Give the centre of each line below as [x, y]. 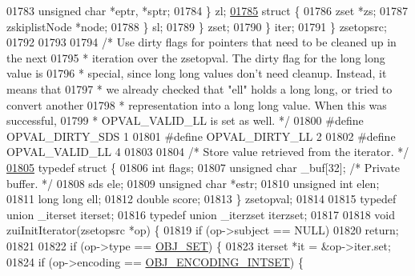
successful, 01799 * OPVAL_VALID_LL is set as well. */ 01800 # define [185, 120]
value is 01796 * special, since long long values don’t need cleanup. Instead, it [197, 73]
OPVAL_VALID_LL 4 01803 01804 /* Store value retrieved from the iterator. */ [208, 152]
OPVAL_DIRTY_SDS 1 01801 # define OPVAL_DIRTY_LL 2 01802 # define [201, 136]
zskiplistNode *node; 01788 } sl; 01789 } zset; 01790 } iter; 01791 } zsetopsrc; [197, 26]
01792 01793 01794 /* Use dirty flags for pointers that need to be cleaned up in [201, 42]
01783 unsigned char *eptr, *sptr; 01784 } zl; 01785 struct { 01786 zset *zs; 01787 [207, 10]
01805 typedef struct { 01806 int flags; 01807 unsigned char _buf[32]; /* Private [203, 167]
